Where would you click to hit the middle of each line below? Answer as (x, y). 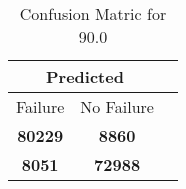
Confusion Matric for (93, 13)
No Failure (117, 106)
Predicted (85, 76)
